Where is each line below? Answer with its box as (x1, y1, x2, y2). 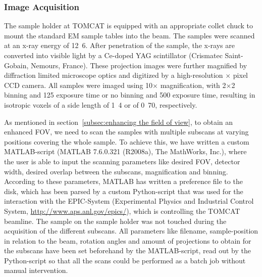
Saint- (225, 50, 243, 60)
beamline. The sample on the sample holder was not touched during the (4, 215, 227, 226)
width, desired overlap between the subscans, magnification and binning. (4, 166, 228, 176)
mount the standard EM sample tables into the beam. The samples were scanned (4, 30, 255, 40)
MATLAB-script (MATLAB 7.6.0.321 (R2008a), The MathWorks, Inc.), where (4, 146, 247, 157)
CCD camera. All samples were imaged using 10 (4, 79, 153, 90)
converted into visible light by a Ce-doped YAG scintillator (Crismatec (4, 50, 223, 60)
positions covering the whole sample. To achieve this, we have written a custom (4, 136, 249, 147)
